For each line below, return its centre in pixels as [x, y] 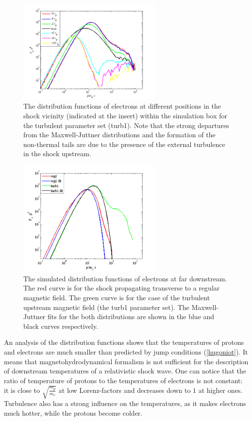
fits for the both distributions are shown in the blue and [131, 316]
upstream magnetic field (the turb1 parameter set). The [106, 307]
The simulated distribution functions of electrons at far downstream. [125, 278]
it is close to [22, 390]
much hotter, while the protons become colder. [73, 413]
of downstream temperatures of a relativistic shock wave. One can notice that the [125, 371]
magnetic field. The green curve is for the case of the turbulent [117, 298]
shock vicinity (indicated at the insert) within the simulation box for [125, 116]
